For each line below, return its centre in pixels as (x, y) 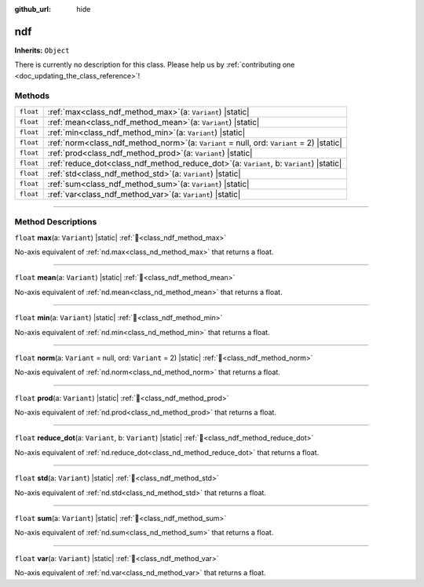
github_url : (33, 9)
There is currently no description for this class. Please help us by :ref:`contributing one (155, 65)
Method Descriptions (56, 222)
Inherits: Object (42, 50)
